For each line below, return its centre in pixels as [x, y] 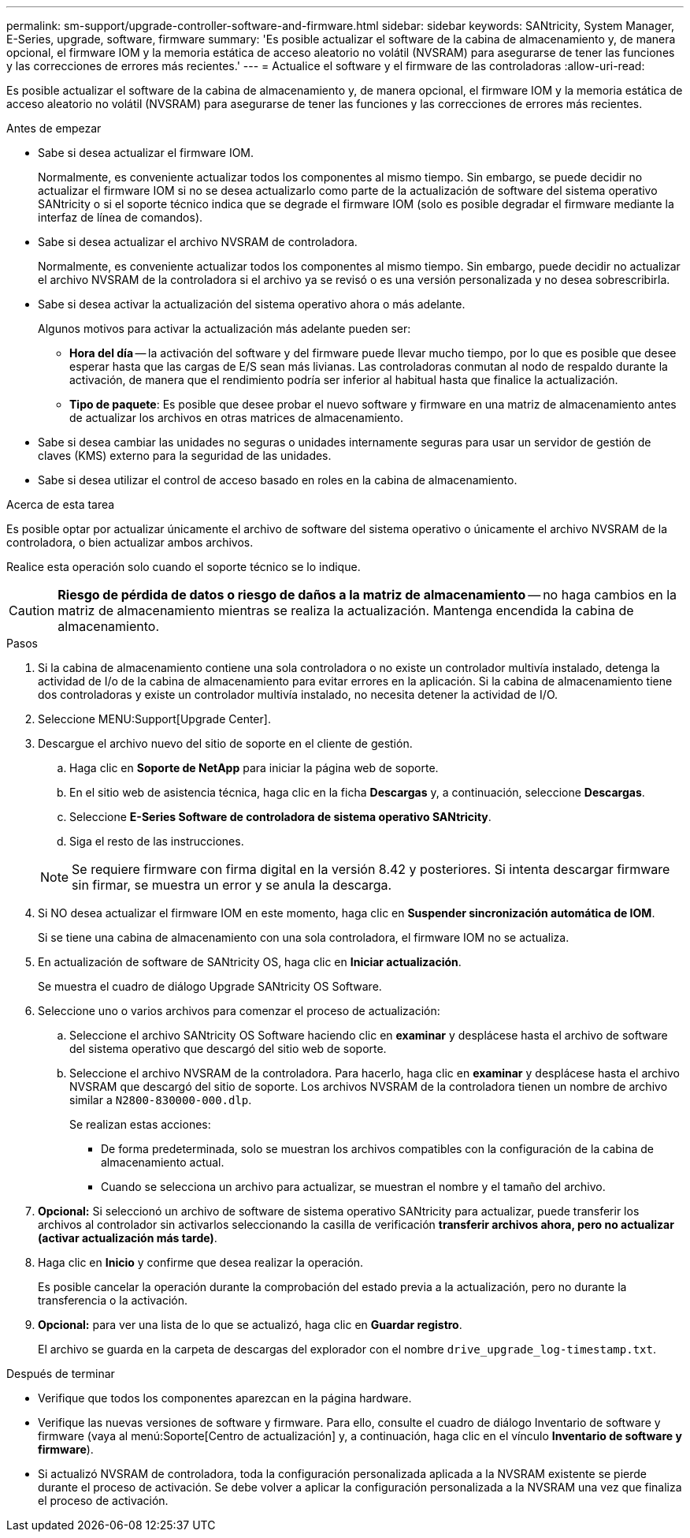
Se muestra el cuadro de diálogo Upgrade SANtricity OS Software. [210, 986]
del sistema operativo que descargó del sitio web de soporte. [228, 1049]
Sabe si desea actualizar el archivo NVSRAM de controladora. [198, 242]
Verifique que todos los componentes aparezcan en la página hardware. [225, 1398]
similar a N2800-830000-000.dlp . [161, 1100]
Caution [32, 610]
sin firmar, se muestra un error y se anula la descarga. [232, 885]
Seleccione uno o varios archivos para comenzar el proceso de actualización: [239, 1011]
